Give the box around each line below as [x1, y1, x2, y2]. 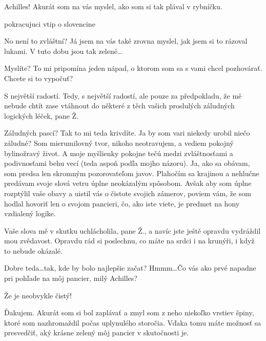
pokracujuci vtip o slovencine [4, 18, 95, 29]
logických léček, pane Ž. [4, 110, 79, 121]
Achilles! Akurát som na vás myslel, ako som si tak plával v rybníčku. [4, 1, 222, 11]
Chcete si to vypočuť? [4, 72, 73, 83]
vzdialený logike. [4, 208, 56, 219]
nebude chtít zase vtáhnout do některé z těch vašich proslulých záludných [4, 100, 235, 111]
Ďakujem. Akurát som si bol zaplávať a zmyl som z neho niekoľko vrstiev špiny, [4, 307, 254, 318]
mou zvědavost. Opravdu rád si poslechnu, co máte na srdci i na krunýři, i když [4, 235, 255, 246]
